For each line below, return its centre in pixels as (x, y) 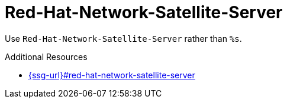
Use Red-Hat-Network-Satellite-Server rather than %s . (123, 38)
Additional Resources (46, 57)
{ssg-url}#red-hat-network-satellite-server (112, 75)
